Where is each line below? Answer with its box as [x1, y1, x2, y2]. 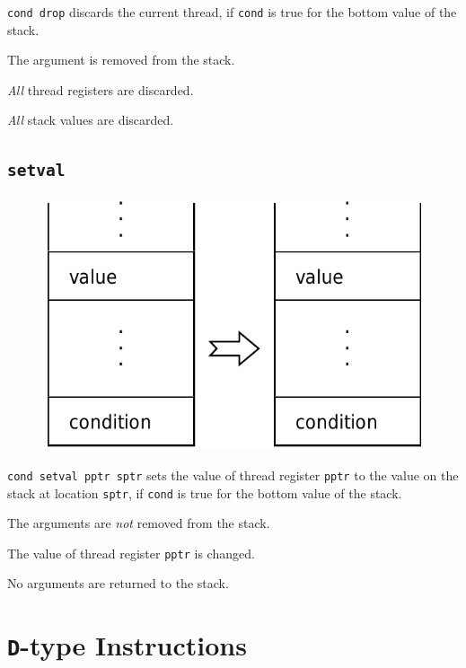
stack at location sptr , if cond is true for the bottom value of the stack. [7, 483, 402, 502]
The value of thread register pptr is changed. [7, 543, 255, 562]
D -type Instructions [7, 627, 247, 664]
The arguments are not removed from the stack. [7, 514, 270, 532]
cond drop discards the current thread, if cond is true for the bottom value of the [7, 3, 457, 21]
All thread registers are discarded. [7, 80, 194, 99]
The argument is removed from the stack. [7, 50, 235, 69]
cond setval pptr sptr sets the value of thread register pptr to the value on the [7, 465, 459, 484]
